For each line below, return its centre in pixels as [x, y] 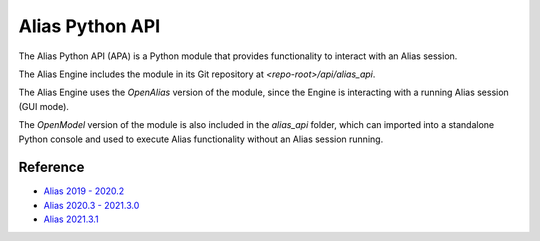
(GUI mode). [44, 106]
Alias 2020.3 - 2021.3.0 [91, 205]
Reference [51, 167]
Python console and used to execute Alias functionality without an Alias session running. [201, 139]
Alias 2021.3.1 [71, 219]
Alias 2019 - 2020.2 [84, 191]
